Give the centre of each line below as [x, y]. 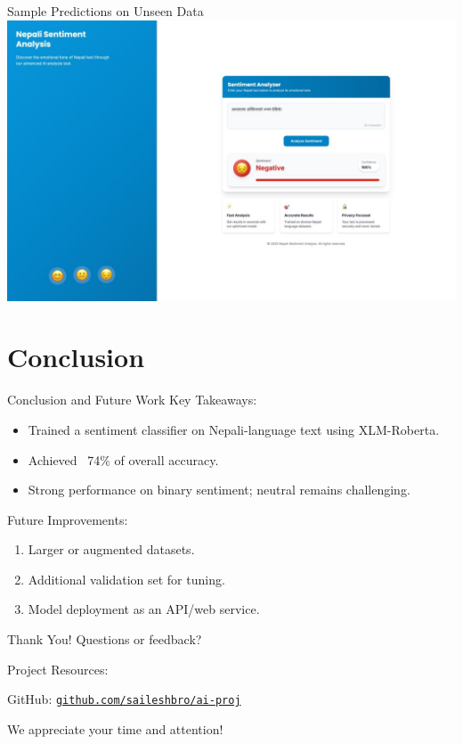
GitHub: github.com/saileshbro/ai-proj [124, 699]
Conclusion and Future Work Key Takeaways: [132, 400]
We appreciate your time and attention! [115, 728]
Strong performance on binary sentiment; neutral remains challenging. [219, 490]
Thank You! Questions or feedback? [105, 639]
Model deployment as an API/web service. [144, 609]
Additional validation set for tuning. [126, 579]
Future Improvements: [68, 519]
